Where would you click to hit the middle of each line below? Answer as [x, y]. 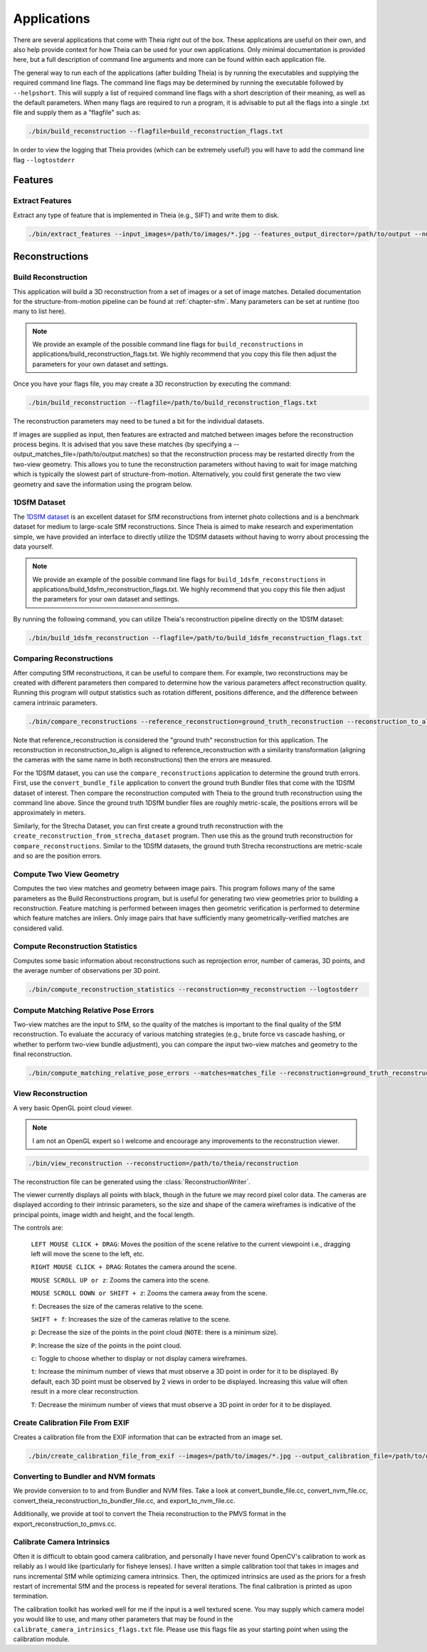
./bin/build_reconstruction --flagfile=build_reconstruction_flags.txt [156, 131]
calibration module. [42, 1639]
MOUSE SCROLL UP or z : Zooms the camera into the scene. [120, 1280]
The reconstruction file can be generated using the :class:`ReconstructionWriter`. [132, 1182]
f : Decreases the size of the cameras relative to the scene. [117, 1306]
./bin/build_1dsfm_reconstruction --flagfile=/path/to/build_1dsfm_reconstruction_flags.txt [195, 638]
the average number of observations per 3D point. [86, 971]
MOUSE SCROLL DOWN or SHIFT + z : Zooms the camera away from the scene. [149, 1293]
